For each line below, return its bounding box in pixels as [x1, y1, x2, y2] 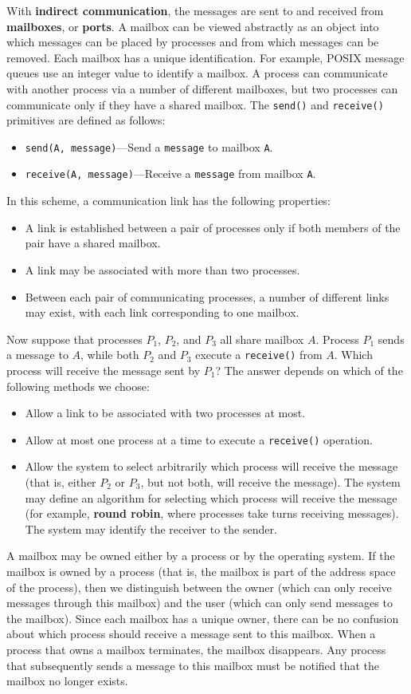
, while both [80, 346, 139, 363]
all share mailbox [220, 330, 304, 347]
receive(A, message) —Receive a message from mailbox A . [25, 165, 316, 182]
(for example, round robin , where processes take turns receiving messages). [25, 505, 399, 522]
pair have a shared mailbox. [25, 235, 161, 251]
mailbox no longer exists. [6, 672, 128, 689]
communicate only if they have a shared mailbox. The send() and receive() [6, 96, 384, 112]
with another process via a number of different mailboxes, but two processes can [6, 80, 398, 97]
